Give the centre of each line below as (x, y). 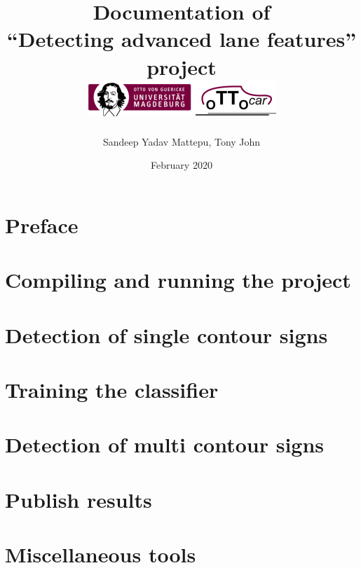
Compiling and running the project (178, 280)
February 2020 (182, 165)
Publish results (79, 499)
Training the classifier (112, 389)
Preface (42, 224)
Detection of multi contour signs (165, 444)
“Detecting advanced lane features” (182, 39)
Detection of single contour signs (166, 334)
